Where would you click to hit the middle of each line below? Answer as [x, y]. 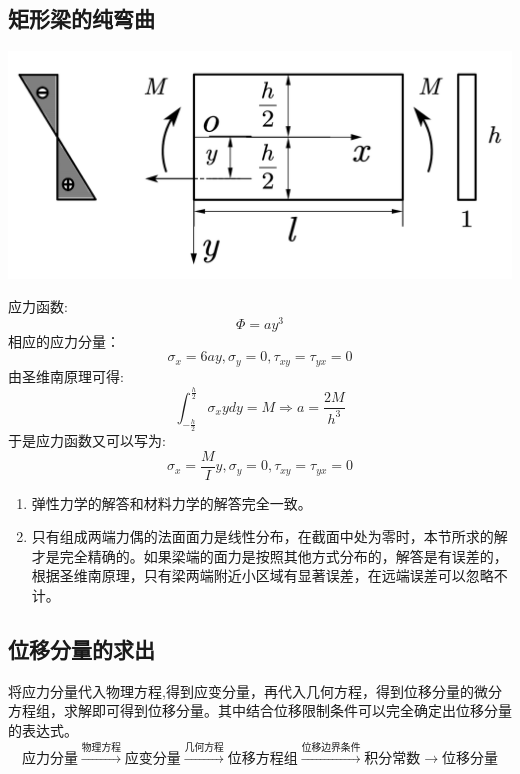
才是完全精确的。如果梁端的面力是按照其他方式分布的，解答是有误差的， [269, 555]
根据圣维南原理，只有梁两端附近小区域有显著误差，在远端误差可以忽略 [262, 575]
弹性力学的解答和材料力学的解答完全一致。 [171, 502]
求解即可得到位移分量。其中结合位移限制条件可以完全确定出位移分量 [287, 710]
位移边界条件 [331, 747]
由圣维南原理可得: [66, 375]
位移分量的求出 [81, 649]
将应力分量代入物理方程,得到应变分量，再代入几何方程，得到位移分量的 [241, 690]
